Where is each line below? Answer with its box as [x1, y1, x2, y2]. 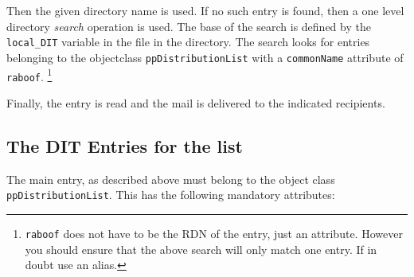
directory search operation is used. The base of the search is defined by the [6, 18, 371, 34]
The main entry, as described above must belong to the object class [6, 170, 335, 187]
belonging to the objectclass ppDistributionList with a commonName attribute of [6, 49, 404, 65]
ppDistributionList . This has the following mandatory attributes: [6, 186, 335, 203]
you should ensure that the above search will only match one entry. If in [25, 240, 377, 257]
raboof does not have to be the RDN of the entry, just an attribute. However [25, 224, 403, 241]
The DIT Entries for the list [6, 133, 243, 158]
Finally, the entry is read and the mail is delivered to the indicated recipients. [6, 94, 385, 111]
